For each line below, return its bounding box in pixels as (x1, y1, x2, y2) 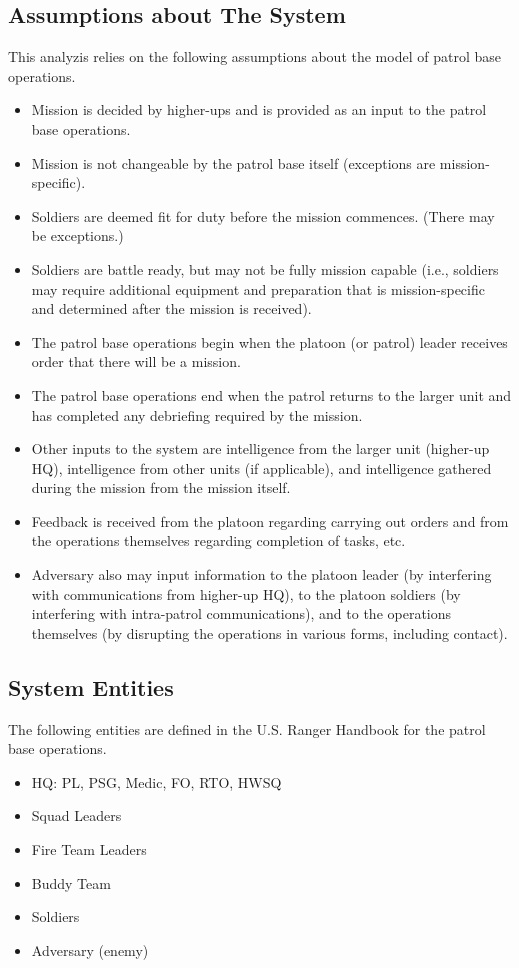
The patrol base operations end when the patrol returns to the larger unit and (31, 384, 512, 405)
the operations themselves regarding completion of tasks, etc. (31, 530, 406, 551)
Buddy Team (31, 872, 111, 893)
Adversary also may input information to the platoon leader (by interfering (31, 564, 492, 585)
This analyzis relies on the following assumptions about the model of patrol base (8, 46, 501, 67)
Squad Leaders (31, 805, 122, 826)
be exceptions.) (31, 225, 124, 246)
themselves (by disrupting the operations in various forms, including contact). (31, 622, 508, 643)
